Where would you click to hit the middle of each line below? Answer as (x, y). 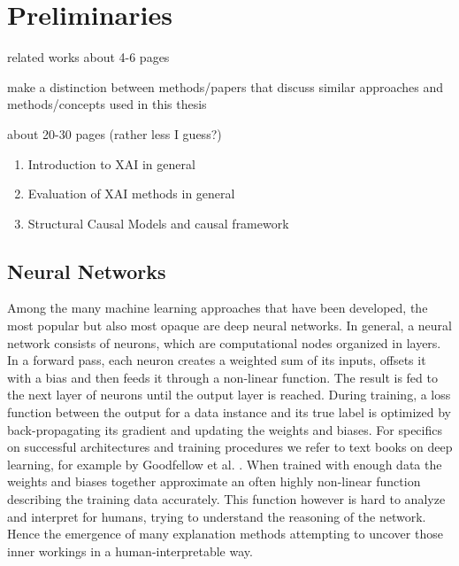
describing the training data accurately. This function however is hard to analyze (226, 499)
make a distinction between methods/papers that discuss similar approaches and (226, 86)
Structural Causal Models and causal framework (158, 223)
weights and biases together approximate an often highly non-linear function (214, 481)
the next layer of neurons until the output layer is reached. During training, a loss (229, 395)
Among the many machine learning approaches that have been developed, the (218, 308)
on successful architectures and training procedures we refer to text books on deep (230, 447)
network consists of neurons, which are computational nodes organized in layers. (224, 342)
